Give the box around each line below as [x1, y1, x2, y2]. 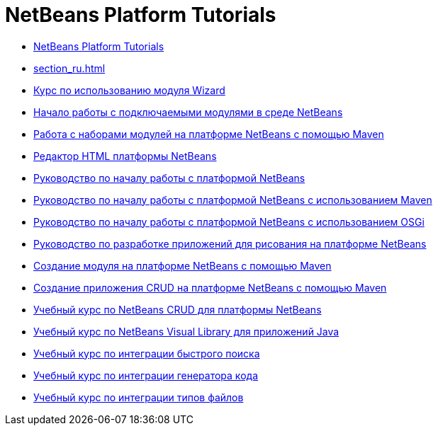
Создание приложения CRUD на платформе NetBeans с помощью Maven [33, 281, 387, 294]
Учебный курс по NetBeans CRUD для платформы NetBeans [33, 303, 322, 316]
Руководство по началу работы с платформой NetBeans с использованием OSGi [33, 215, 425, 228]
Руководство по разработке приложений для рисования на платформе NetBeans [33, 237, 427, 250]
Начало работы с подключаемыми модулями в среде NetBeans [33, 105, 343, 118]
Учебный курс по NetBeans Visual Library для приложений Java [33, 325, 339, 338]
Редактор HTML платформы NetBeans [33, 149, 217, 162]
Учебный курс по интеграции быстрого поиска [33, 347, 260, 360]
